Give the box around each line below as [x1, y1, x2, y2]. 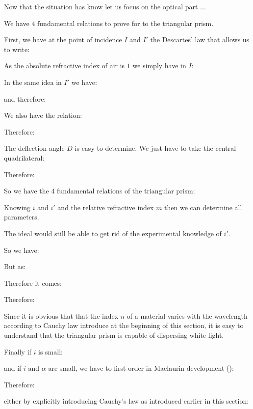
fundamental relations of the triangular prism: [57, 186, 195, 196]
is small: [38, 346, 63, 356]
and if [4, 363, 22, 373]
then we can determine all [164, 202, 242, 212]
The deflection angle [4, 143, 65, 153]
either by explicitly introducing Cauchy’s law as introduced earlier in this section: [4, 396, 249, 406]
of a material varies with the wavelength [126, 310, 248, 321]
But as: [4, 261, 26, 272]
